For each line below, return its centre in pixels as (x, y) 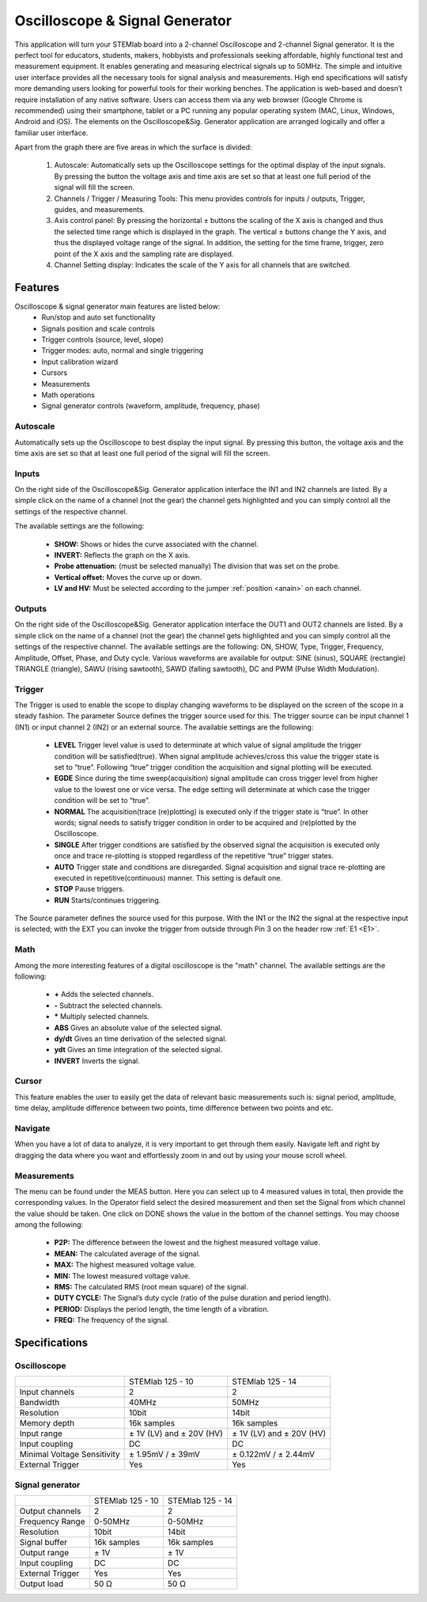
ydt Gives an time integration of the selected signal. (138, 1050)
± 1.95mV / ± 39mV (164, 1454)
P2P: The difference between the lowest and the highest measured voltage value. (187, 1243)
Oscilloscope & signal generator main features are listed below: (117, 306)
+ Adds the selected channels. (104, 994)
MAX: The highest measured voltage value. (125, 1265)
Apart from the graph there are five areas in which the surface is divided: (133, 147)
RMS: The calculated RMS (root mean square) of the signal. (151, 1287)
